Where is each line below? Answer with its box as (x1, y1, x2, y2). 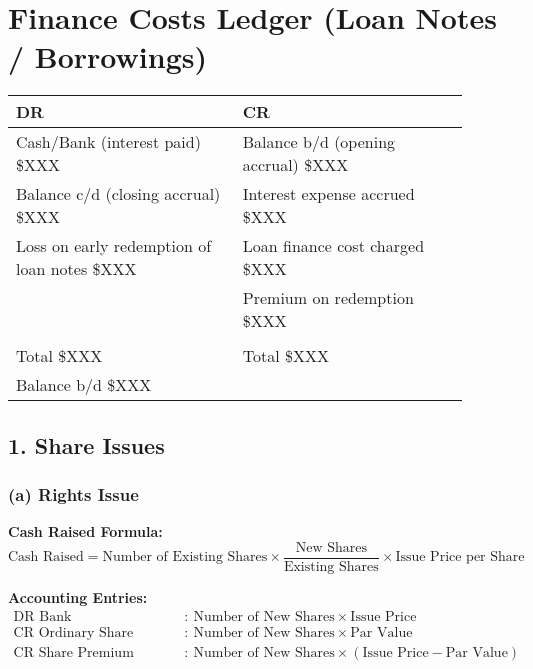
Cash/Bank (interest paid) (16, 130, 201, 154)
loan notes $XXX (16, 257, 137, 281)
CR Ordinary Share (13, 625, 134, 640)
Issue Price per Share (395, 550, 525, 565)
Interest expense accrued (242, 182, 415, 206)
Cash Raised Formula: (8, 521, 163, 542)
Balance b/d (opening (242, 130, 396, 154)
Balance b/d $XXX (16, 373, 152, 397)
